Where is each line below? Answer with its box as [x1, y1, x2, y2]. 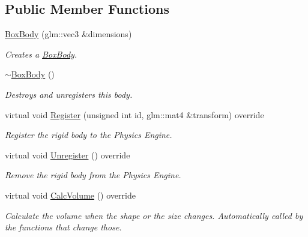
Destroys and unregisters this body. [5, 88, 133, 100]
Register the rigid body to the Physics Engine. [5, 128, 172, 141]
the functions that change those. [5, 221, 122, 233]
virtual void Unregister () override [5, 148, 130, 161]
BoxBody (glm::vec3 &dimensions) [5, 28, 132, 40]
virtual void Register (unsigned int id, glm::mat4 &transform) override [5, 108, 264, 121]
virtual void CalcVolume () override [5, 188, 136, 201]
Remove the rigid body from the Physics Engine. [5, 169, 181, 181]
